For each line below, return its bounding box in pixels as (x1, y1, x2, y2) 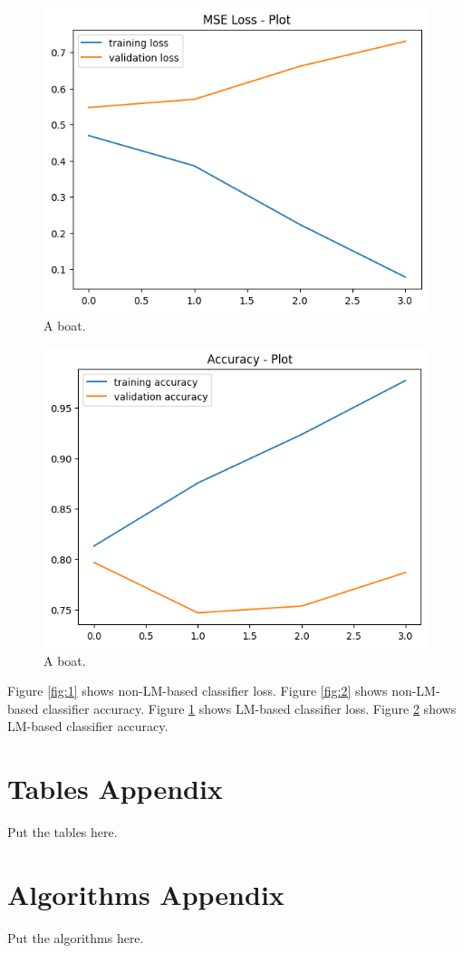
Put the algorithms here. (7, 928, 144, 947)
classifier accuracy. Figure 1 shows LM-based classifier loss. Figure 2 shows (42, 698, 457, 717)
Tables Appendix (7, 770, 223, 807)
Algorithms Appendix (7, 875, 285, 912)
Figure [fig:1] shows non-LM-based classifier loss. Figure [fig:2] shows (7, 681, 388, 700)
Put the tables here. (7, 823, 118, 842)
